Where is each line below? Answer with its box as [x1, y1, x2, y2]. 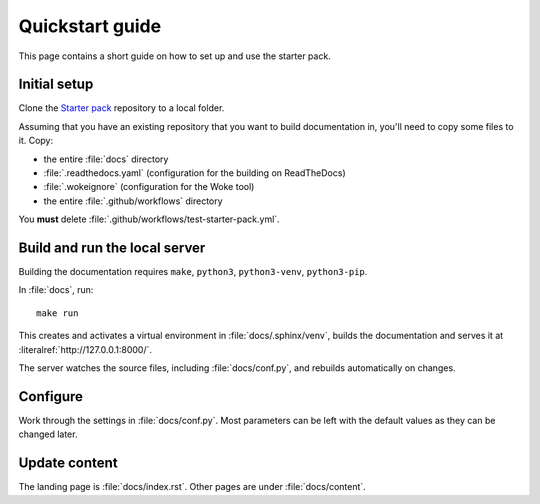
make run [36, 307, 79, 319]
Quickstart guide [18, 15, 162, 37]
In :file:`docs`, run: [18, 284, 94, 296]
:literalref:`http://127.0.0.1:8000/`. [18, 343, 153, 355]
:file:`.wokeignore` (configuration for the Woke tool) [43, 181, 255, 193]
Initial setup [18, 76, 94, 93]
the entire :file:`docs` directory [43, 153, 169, 165]
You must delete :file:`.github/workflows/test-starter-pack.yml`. [18, 213, 280, 225]
